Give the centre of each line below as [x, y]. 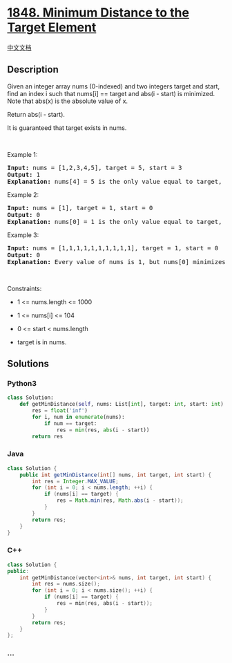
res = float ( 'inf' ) [60, 411]
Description [33, 69]
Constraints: [25, 288]
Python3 [22, 384]
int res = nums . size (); [66, 584]
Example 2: [23, 194]
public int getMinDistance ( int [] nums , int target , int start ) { [116, 475]
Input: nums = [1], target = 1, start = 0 [80, 208]
